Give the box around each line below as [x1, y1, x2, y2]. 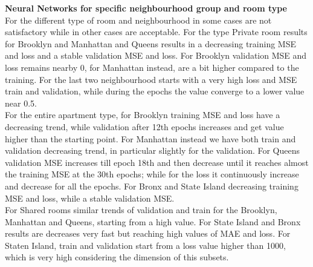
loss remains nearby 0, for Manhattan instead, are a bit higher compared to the [5, 61, 299, 73]
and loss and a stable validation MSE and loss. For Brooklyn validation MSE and [5, 49, 307, 62]
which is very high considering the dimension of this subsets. [5, 251, 229, 263]
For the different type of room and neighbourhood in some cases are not [5, 13, 272, 26]
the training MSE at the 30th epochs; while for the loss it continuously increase [5, 168, 299, 180]
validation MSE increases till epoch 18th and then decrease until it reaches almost [5, 156, 309, 168]
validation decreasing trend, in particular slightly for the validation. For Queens [5, 144, 300, 157]
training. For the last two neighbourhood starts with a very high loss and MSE [5, 73, 297, 85]
